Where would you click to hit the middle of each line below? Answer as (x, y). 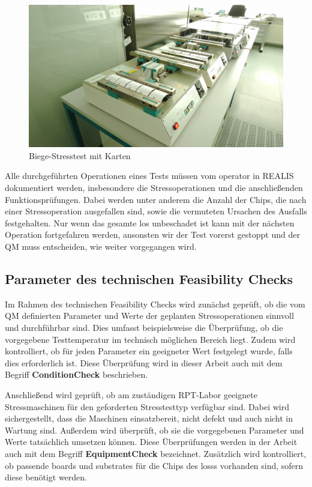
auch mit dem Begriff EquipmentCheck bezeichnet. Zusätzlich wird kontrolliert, (156, 453)
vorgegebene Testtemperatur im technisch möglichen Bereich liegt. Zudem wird (150, 339)
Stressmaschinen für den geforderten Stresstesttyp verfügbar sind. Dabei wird (147, 406)
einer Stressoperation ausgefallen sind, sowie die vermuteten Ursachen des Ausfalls (156, 211)
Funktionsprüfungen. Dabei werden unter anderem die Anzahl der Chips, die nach (156, 199)
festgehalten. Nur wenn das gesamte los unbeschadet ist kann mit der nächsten (150, 222)
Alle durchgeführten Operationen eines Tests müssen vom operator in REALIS (149, 176)
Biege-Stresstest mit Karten (80, 155)
